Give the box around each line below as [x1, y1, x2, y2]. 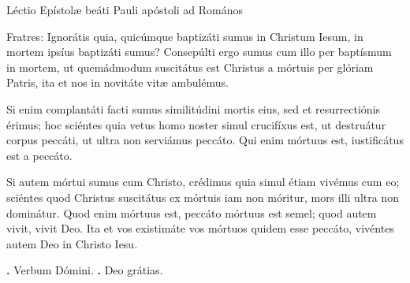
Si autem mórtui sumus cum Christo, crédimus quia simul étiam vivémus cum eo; [6, 173, 400, 190]
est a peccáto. [6, 147, 73, 163]
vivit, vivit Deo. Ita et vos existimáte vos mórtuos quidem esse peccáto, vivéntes [6, 220, 394, 236]
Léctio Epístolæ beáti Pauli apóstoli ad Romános [6, 2, 244, 17]
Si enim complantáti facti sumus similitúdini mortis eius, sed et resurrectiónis [6, 100, 381, 117]
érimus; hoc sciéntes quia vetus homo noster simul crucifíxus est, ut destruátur [6, 116, 386, 132]
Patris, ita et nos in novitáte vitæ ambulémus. [6, 74, 229, 91]
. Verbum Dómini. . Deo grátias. [6, 262, 163, 278]
